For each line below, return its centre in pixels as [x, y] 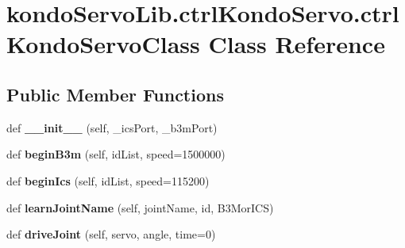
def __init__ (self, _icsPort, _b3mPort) [112, 127]
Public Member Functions [115, 94]
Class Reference [297, 44]
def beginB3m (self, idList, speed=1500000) [116, 154]
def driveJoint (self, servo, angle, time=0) [111, 234]
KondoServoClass [103, 44]
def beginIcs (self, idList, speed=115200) [108, 180]
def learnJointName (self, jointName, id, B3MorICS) [140, 207]
